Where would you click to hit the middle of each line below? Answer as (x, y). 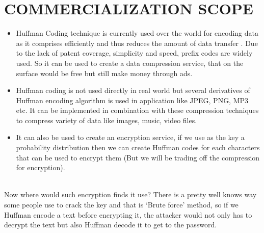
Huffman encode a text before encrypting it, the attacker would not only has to (128, 214)
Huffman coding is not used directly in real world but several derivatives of (133, 90)
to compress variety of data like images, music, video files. (107, 120)
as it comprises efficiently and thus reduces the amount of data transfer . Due (137, 43)
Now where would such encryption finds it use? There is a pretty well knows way (130, 194)
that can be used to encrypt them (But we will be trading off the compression (138, 157)
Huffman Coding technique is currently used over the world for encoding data (137, 33)
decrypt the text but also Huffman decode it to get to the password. (111, 225)
